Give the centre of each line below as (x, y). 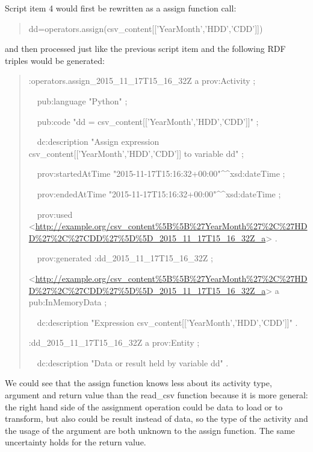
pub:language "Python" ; (82, 100)
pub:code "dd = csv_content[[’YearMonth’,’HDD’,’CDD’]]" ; (148, 121)
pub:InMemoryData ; (68, 302)
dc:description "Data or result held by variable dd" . (133, 362)
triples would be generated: (55, 60)
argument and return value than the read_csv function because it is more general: (156, 395)
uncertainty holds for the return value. (76, 442)
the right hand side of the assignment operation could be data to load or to (144, 406)
